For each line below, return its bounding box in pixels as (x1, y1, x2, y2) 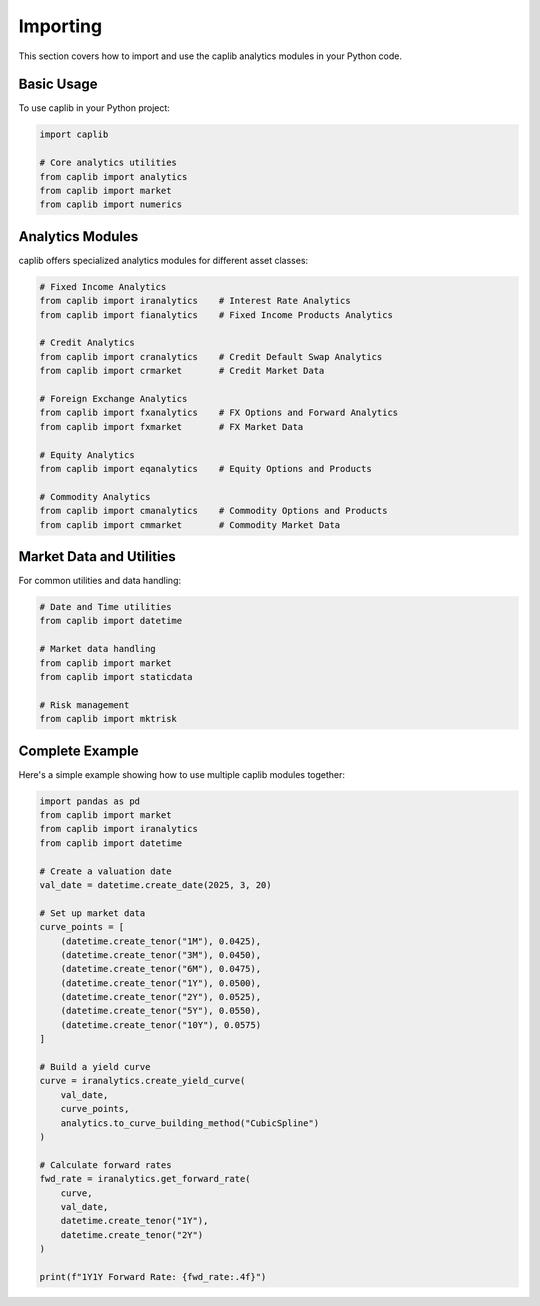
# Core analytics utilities (39, 157, 177, 169)
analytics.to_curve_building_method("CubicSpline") (60, 1117, 320, 1129)
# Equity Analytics (39, 449, 135, 460)
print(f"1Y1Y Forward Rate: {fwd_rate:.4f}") (39, 1271, 267, 1282)
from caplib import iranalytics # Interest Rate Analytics (39, 295, 351, 307)
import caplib (39, 129, 109, 140)
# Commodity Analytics (39, 491, 151, 502)
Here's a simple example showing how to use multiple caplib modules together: (18, 768, 345, 780)
